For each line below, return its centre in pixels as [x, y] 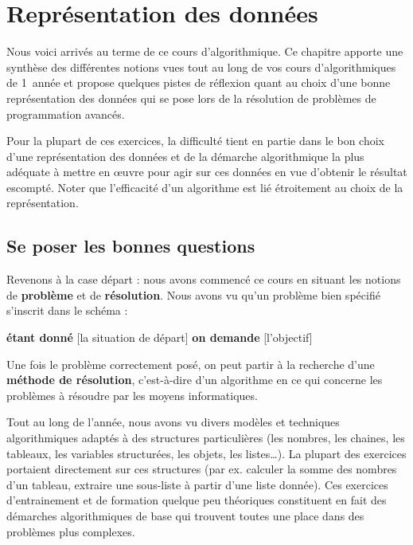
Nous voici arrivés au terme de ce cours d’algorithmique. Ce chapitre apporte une [205, 51]
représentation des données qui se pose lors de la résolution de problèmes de [191, 98]
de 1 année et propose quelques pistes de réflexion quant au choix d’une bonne [199, 82]
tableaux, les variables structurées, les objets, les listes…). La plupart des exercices [206, 453]
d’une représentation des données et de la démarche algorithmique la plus [185, 156]
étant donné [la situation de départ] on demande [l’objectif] [160, 337]
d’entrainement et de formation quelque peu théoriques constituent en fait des [197, 500]
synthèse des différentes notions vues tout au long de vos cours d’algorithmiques [201, 67]
